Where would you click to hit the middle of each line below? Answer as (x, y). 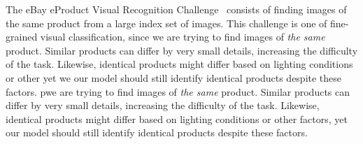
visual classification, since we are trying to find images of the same (183, 37)
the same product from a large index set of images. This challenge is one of (166, 23)
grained (22, 37)
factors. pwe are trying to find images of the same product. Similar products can (178, 91)
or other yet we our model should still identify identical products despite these (174, 77)
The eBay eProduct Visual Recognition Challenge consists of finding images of (176, 9)
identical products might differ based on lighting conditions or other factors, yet (177, 118)
